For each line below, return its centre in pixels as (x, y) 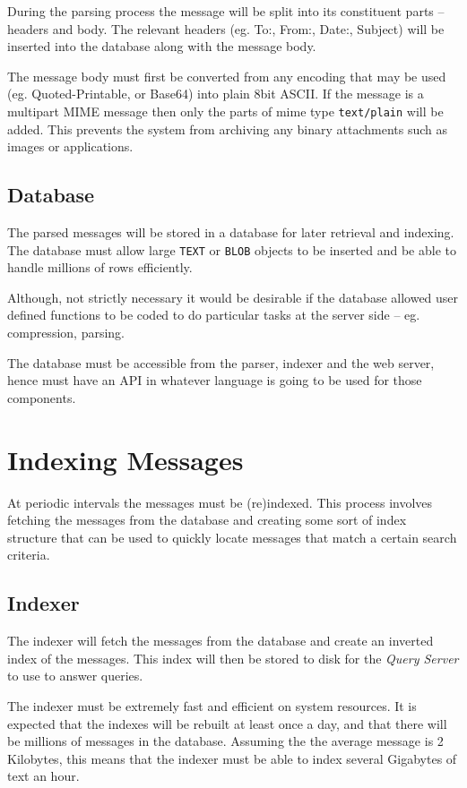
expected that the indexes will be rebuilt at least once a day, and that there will (227, 723)
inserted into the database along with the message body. (162, 46)
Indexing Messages (125, 459)
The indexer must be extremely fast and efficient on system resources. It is (212, 705)
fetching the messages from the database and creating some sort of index (207, 520)
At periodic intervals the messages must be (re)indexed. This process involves (220, 502)
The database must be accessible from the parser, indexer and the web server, (221, 362)
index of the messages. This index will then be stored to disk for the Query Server (233, 658)
